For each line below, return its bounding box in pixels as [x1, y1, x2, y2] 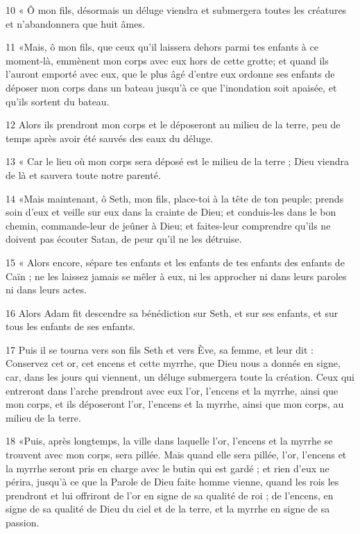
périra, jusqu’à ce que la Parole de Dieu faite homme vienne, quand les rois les [6, 474, 339, 489]
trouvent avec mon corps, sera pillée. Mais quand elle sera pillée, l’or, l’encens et [6, 447, 347, 462]
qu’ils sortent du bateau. [6, 94, 110, 108]
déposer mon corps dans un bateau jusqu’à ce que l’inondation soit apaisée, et [6, 80, 337, 94]
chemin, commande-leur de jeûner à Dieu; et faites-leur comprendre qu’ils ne [6, 218, 331, 232]
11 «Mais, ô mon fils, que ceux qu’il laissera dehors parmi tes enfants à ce [6, 40, 318, 54]
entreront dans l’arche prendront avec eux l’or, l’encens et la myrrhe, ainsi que [6, 383, 338, 397]
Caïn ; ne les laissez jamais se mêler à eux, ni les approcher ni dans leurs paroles [6, 268, 347, 283]
